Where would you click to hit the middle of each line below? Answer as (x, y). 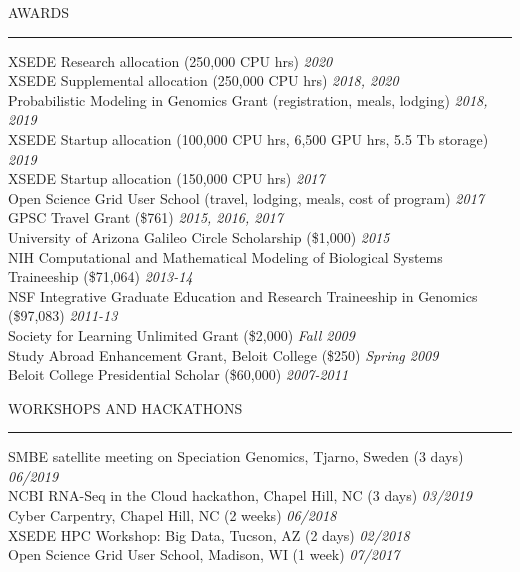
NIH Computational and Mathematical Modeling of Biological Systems (225, 256)
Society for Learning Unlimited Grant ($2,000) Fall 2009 (181, 334)
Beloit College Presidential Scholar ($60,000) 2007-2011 (178, 374)
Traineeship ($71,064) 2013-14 (100, 276)
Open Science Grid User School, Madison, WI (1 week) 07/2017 (204, 554)
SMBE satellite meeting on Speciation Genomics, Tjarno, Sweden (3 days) (236, 456)
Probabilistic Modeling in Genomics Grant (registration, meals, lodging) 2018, (248, 99)
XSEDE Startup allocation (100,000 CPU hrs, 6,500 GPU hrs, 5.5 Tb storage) (248, 138)
